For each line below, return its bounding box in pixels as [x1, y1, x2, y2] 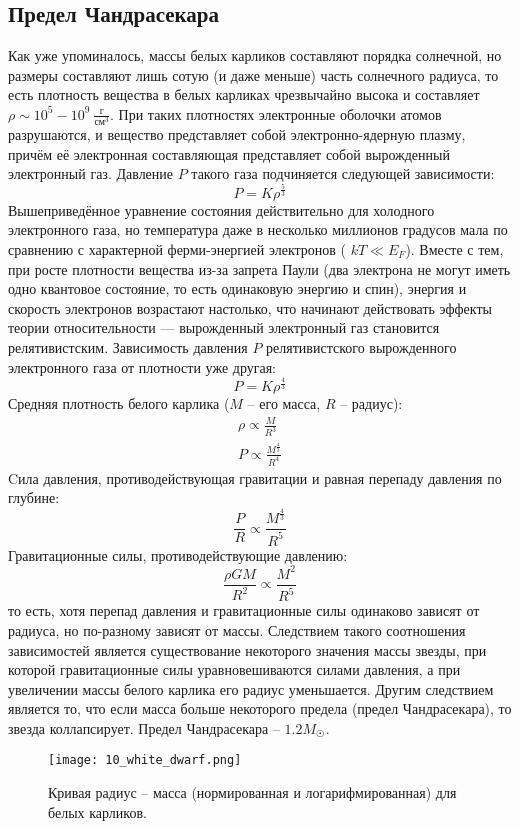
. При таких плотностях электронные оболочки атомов [110, 103, 442, 124]
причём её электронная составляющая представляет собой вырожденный [8, 143, 450, 164]
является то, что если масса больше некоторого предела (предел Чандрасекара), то [8, 698, 512, 719]
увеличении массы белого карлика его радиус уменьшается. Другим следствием [8, 678, 494, 699]
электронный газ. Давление [8, 163, 174, 184]
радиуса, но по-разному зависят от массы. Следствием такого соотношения [8, 619, 466, 640]
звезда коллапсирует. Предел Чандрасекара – [8, 717, 280, 738]
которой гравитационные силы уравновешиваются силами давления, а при [8, 659, 461, 680]
